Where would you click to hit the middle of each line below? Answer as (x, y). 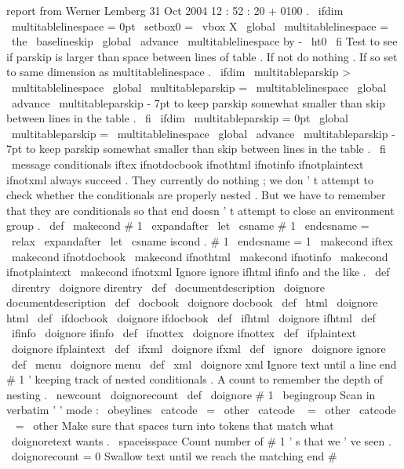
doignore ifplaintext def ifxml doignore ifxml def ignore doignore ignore (198, 349)
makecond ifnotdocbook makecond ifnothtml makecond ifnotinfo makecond (200, 256)
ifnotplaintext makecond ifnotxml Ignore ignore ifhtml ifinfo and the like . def (198, 272)
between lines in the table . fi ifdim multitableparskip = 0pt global (177, 118)
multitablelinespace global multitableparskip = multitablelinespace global (199, 87)
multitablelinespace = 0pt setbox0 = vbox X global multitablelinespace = (200, 25)
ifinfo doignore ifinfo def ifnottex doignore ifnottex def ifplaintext (184, 333)
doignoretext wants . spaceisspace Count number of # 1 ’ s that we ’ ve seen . (201, 440)
